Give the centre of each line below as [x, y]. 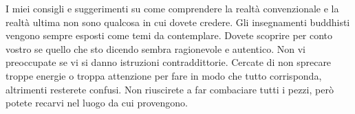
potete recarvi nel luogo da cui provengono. [97, 103]
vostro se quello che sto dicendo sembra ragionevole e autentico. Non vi [155, 48]
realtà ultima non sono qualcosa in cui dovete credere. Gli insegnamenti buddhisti [178, 22]
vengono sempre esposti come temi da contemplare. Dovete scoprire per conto [169, 35]
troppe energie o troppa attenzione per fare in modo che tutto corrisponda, [164, 75]
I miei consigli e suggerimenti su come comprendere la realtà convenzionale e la [172, 8]
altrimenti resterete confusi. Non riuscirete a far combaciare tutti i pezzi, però [170, 89]
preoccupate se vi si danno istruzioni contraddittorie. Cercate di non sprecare [169, 62]
